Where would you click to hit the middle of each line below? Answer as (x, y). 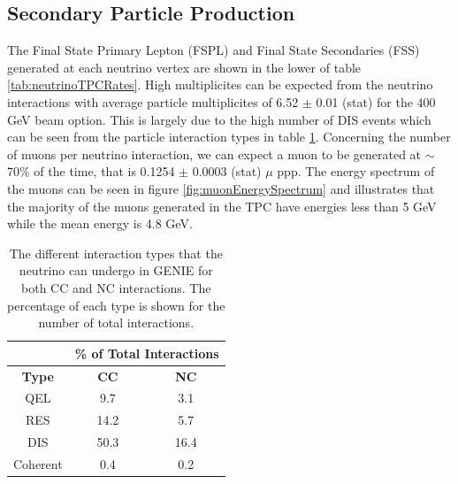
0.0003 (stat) (227, 171)
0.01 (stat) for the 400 (376, 101)
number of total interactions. (116, 323)
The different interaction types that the (116, 253)
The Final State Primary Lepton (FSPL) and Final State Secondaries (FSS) (214, 50)
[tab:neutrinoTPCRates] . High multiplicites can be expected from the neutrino (220, 85)
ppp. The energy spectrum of (356, 171)
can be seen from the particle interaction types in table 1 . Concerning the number (229, 137)
